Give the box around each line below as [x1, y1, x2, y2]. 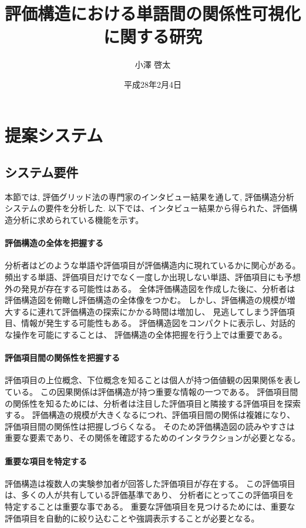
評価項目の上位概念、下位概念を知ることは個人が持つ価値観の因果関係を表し [5, 374, 301, 386]
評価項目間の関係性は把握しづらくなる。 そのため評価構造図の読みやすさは [5, 420, 295, 432]
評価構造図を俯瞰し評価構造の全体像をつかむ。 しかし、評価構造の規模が [5, 294, 287, 306]
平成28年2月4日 [124, 78, 181, 90]
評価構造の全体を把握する [5, 237, 103, 249]
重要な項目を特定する [5, 454, 87, 467]
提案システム [5, 122, 103, 147]
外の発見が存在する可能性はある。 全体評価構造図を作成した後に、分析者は [5, 282, 295, 294]
